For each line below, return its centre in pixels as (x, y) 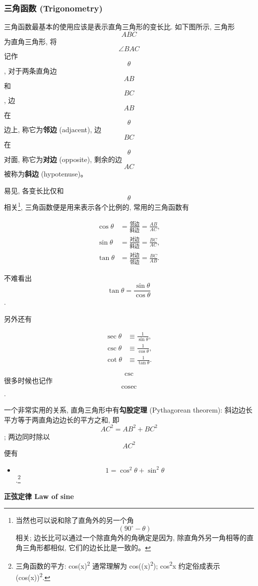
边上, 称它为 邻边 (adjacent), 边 (53, 129)
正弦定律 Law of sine (39, 496)
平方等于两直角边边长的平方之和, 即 (62, 419)
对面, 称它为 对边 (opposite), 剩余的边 (63, 159)
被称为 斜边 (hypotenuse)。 (46, 174)
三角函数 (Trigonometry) (53, 8)
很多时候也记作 (28, 380)
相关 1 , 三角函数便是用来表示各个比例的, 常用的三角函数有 (97, 206)
